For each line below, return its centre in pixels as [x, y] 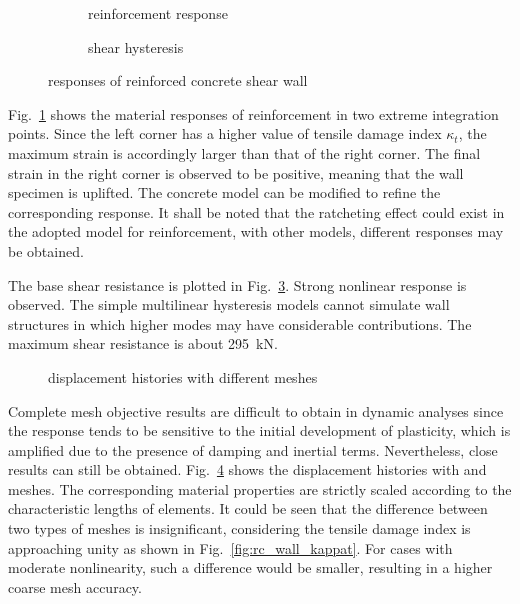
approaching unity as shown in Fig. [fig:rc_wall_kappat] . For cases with [230, 547]
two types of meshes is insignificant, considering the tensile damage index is [239, 528]
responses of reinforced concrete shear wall [178, 80]
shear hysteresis [136, 46]
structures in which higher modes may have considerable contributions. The [240, 323]
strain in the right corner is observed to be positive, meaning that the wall [236, 172]
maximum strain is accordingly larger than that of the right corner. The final [244, 152]
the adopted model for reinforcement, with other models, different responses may [256, 231]
